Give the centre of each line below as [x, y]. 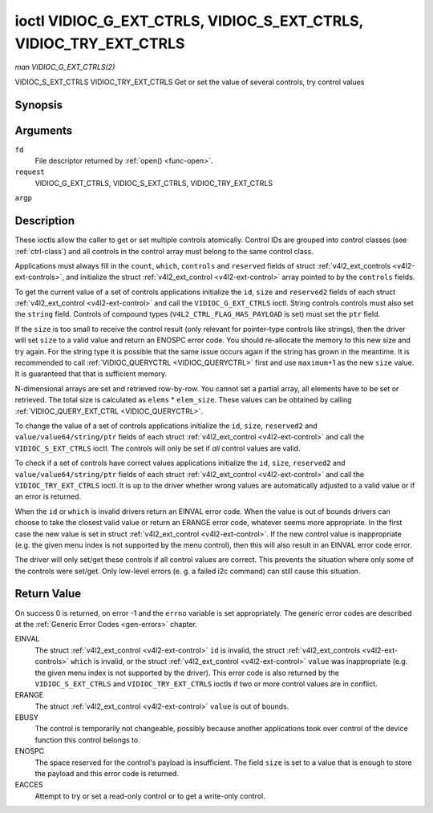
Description [45, 221]
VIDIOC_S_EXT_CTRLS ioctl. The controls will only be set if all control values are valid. [158, 448]
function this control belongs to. [87, 740]
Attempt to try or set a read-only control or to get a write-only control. [150, 796]
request [30, 172]
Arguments [44, 130]
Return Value [48, 594]
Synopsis [39, 105]
